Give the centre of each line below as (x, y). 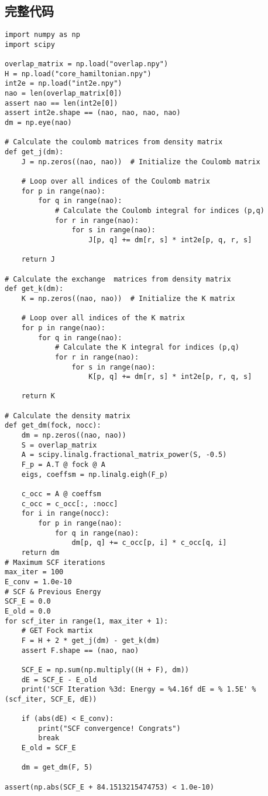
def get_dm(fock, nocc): (53, 426)
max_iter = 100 (34, 572)
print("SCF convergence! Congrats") (109, 728)
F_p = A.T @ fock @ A (63, 465)
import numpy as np (42, 35)
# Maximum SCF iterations (55, 562)
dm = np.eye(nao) (38, 123)
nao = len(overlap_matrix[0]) (63, 94)
